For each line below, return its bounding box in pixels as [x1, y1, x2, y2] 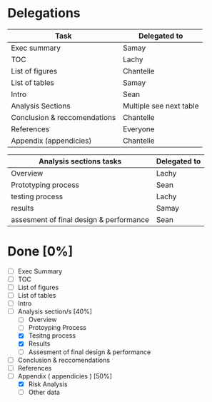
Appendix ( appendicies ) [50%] [17, 371, 113, 380]
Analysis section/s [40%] [17, 307, 93, 316]
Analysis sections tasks [39, 156, 122, 166]
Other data [28, 388, 61, 396]
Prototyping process [11, 180, 80, 190]
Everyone [122, 124, 155, 134]
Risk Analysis [28, 380, 68, 388]
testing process [11, 191, 64, 201]
